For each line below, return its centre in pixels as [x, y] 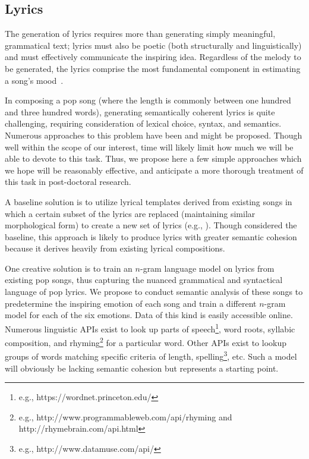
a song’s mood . [34, 80]
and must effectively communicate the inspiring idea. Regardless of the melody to [153, 57]
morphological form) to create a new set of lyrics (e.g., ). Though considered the [151, 225]
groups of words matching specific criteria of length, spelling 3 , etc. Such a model [151, 356]
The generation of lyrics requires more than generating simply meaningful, [140, 34]
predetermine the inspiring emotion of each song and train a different [131, 303]
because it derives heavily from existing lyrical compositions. [115, 248]
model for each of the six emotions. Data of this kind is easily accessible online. [149, 315]
